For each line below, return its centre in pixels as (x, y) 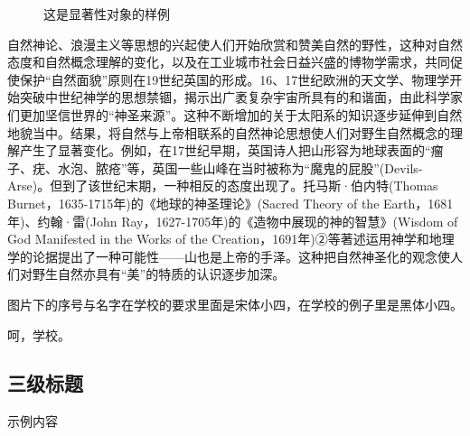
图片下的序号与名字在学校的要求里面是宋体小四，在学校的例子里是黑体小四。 (235, 304)
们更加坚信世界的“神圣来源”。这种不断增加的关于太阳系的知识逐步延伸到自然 (235, 114)
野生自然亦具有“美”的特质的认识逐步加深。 (159, 274)
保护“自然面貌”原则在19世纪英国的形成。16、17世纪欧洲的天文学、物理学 (235, 79)
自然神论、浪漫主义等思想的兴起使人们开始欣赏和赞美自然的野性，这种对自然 (235, 44)
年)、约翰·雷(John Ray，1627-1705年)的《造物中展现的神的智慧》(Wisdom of (233, 221)
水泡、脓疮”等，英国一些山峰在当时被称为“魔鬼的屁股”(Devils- (240, 167)
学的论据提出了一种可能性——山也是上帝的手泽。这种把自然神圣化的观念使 (229, 256)
